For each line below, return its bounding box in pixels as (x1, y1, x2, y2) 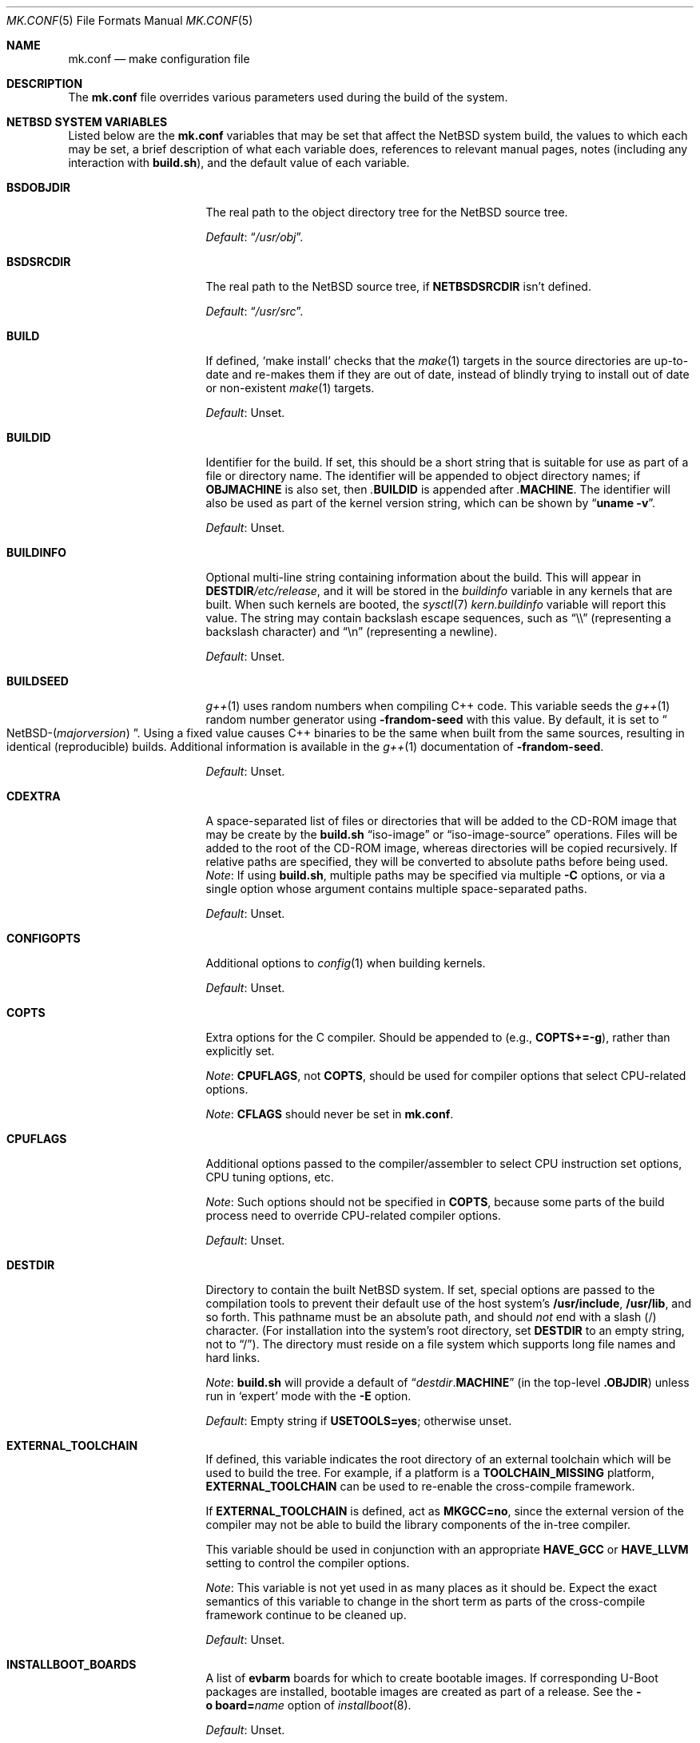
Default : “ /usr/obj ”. (205, 230, 304, 244)
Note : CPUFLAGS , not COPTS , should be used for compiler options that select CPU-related (205, 1069, 686, 1082)
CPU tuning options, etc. (205, 1170, 334, 1184)
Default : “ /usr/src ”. (205, 304, 304, 318)
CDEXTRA (6, 789, 61, 803)
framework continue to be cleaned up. (205, 1608, 407, 1622)
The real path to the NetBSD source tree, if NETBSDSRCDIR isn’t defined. (205, 280, 591, 293)
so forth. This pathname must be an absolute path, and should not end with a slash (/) (205, 1310, 657, 1324)
